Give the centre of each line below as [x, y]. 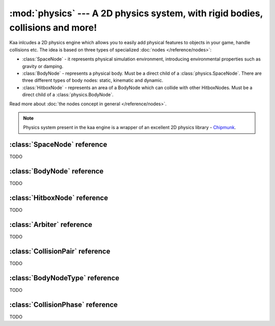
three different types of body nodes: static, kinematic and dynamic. [93, 80]
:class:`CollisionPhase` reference [64, 304]
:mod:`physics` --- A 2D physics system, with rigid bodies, [136, 13]
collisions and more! [53, 27]
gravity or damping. [43, 66]
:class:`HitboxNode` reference [59, 198]
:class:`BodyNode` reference [57, 171]
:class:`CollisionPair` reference [60, 251]
